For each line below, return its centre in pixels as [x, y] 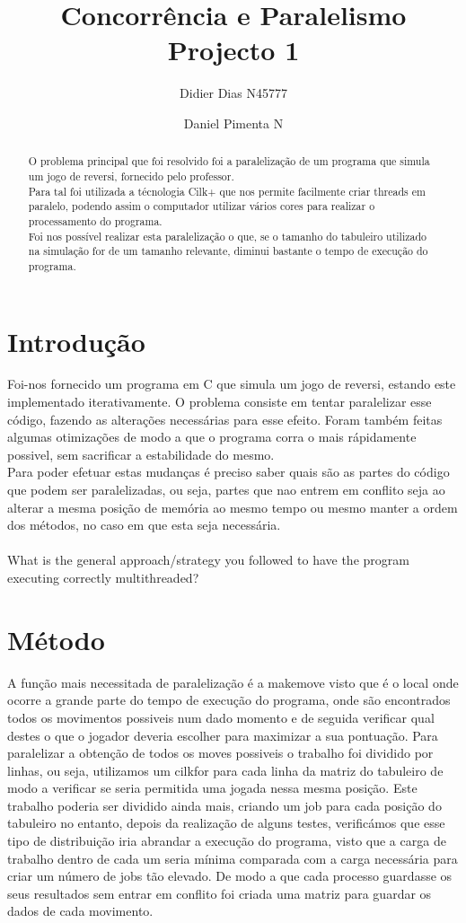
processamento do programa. [95, 220]
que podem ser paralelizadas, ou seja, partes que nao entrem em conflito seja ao [226, 490]
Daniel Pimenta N [233, 123]
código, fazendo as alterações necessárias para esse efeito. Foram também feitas [225, 419]
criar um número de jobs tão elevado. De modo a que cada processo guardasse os [230, 876]
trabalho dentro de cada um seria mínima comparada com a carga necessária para [233, 858]
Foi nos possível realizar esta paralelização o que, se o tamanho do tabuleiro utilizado [228, 236]
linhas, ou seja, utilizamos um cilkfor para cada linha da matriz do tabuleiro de [225, 770]
